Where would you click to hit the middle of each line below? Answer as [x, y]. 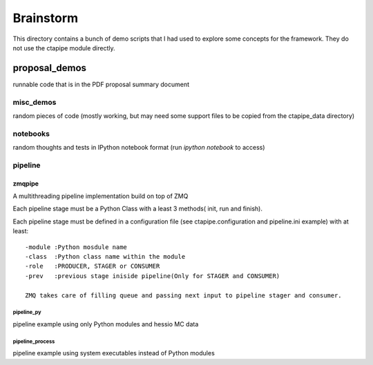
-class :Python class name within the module [105, 257]
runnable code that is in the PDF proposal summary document [101, 84]
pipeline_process [34, 342]
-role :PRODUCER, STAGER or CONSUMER [93, 266]
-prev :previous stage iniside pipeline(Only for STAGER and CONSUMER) [153, 276]
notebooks [31, 133]
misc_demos [35, 102]
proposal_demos [49, 68]
